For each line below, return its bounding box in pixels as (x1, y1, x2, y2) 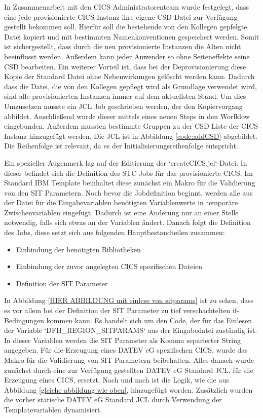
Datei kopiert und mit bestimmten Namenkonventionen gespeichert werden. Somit (4, 31, 259, 42)
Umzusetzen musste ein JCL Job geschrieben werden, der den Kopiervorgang (4, 100, 243, 111)
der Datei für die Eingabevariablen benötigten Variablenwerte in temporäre (4, 197, 238, 208)
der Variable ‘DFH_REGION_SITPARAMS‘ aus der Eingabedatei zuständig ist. (4, 325, 257, 335)
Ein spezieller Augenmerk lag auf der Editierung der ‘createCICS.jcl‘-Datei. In (4, 157, 247, 168)
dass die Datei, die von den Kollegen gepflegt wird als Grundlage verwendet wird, (4, 81, 257, 91)
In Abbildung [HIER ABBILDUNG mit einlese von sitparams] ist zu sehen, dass (4, 295, 254, 306)
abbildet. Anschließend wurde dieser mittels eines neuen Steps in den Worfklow (4, 110, 250, 121)
